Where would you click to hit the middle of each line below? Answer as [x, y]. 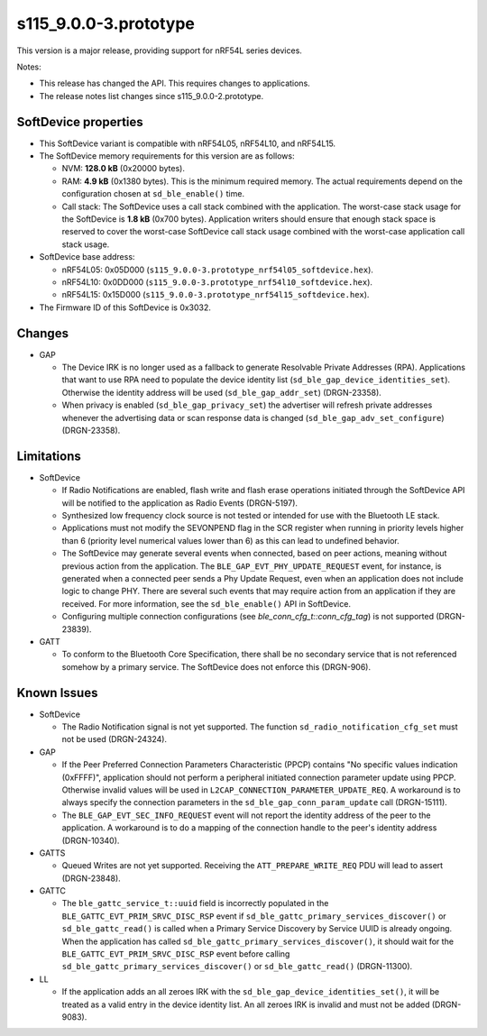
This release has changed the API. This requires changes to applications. [175, 83]
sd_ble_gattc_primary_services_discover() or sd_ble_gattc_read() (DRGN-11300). [237, 967]
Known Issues [57, 693]
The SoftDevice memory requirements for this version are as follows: [167, 156]
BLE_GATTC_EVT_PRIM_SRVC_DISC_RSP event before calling [176, 954]
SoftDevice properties [80, 122]
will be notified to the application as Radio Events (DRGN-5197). [179, 503]
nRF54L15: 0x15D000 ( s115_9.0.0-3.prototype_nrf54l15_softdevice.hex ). [216, 295]
